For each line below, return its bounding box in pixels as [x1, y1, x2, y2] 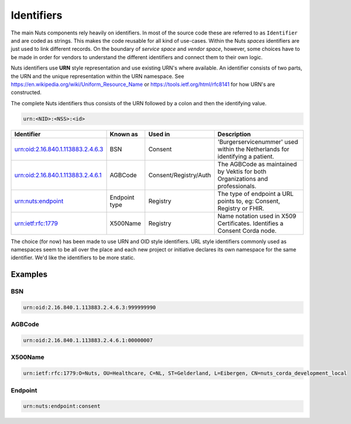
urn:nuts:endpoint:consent [23, 403, 101, 409]
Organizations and [217, 174, 269, 182]
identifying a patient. [217, 152, 274, 160]
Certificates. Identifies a [217, 219, 284, 227]
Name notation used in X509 [217, 212, 297, 220]
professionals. [217, 182, 257, 190]
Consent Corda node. [217, 226, 277, 235]
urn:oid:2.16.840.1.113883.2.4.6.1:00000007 [23, 337, 153, 344]
